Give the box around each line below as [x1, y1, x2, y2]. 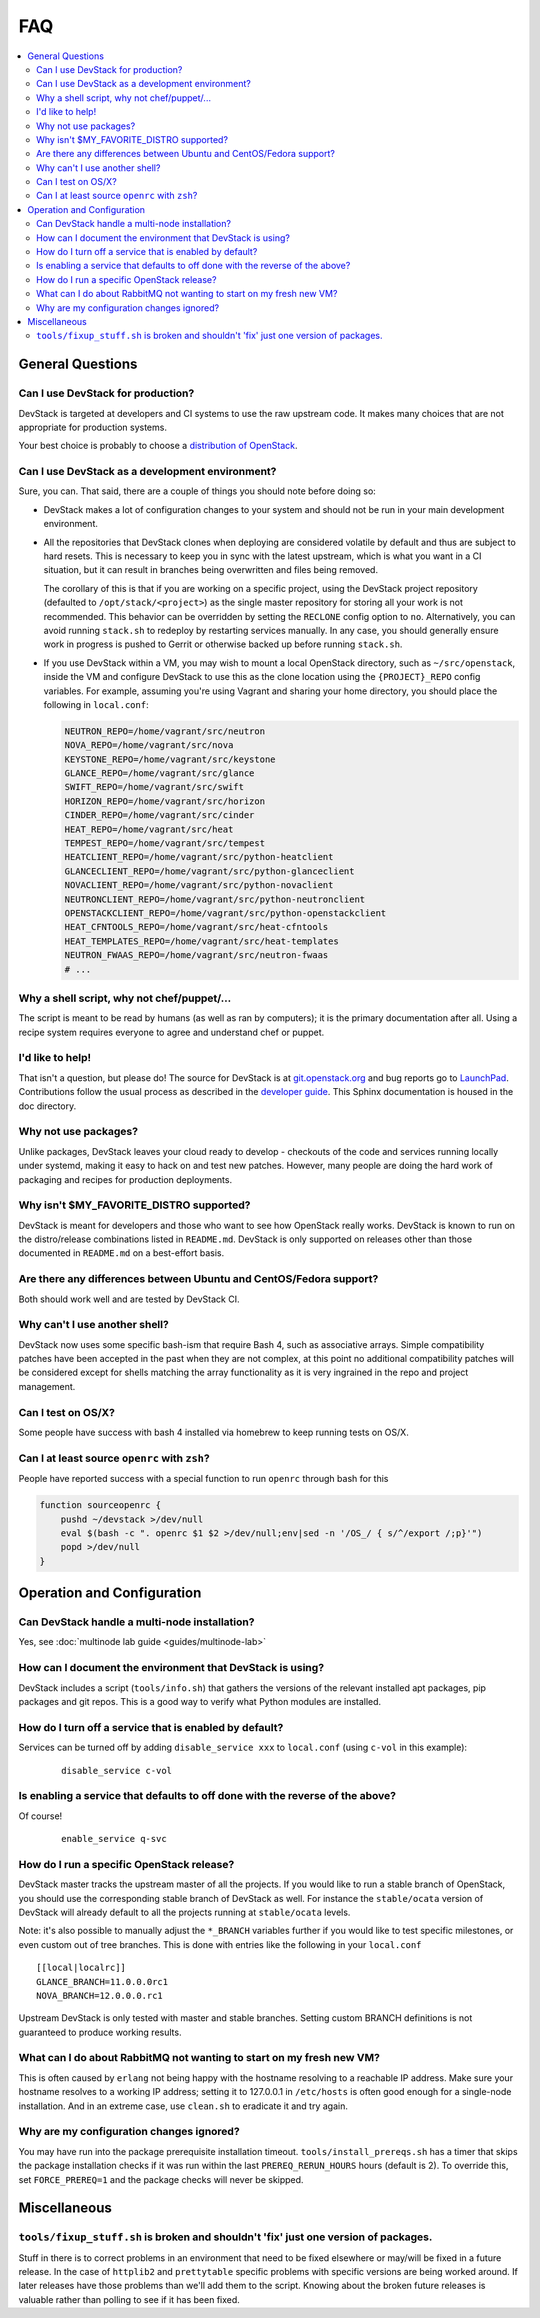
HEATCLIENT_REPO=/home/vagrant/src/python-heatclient [64, 851, 334, 863]
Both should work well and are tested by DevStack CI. [18, 1293, 240, 1305]
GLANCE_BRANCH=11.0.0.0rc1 [36, 1976, 169, 1987]
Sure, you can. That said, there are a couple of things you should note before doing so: [18, 485, 377, 497]
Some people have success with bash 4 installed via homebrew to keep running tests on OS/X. [18, 1426, 409, 1439]
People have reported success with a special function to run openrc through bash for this [18, 1473, 389, 1485]
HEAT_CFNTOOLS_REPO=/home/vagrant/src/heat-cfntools [64, 921, 329, 933]
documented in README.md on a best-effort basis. [18, 1247, 225, 1259]
